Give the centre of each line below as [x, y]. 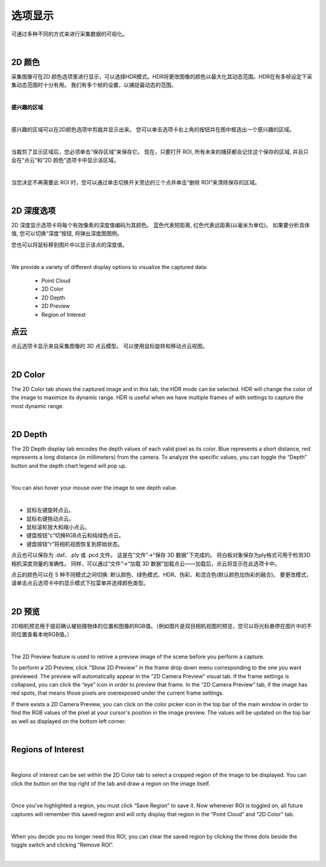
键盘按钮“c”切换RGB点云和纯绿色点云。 [75, 536]
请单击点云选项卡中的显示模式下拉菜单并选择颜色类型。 [80, 583]
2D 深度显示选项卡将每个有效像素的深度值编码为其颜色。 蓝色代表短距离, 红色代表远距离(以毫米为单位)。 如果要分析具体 [161, 225]
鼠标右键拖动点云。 [50, 518]
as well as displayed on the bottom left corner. [69, 721]
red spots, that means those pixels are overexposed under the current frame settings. [117, 693]
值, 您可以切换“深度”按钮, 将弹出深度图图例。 [67, 233]
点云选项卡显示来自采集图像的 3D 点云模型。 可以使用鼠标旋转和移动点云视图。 [110, 346]
